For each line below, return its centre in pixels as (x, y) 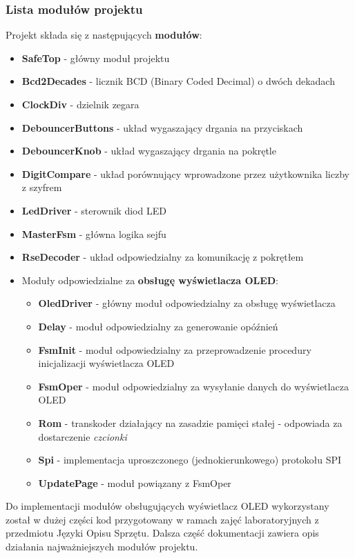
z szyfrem (42, 187)
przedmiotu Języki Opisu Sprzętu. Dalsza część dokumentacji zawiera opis (162, 533)
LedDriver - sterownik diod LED (94, 210)
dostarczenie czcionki (83, 436)
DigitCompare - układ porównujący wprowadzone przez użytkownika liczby (185, 173)
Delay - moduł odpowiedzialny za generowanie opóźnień (158, 326)
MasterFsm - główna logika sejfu (94, 233)
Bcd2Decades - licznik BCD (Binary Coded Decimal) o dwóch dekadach (178, 81)
